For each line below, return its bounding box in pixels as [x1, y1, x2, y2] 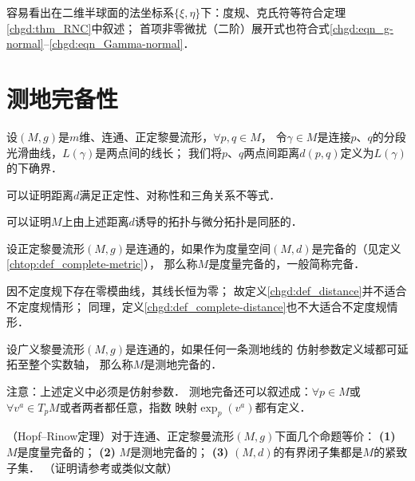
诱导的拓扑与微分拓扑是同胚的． [134, 213, 302, 230]
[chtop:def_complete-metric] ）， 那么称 [6, 255, 198, 272]
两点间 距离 [243, 144, 300, 160]
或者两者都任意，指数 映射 [59, 398, 198, 415]
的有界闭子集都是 [273, 444, 363, 460]
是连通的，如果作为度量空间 [125, 239, 271, 256]
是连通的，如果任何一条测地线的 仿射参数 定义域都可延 [125, 340, 409, 357]
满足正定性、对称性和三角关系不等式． [79, 186, 281, 203]
